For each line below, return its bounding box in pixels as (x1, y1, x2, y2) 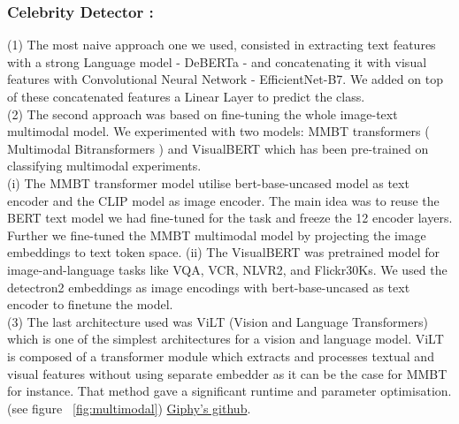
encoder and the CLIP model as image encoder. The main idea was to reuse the (7, 191, 440, 209)
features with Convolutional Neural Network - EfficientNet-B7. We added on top (7, 70, 443, 88)
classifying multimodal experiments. (7, 156, 202, 175)
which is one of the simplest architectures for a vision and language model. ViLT (7, 329, 444, 348)
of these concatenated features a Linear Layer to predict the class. (7, 87, 365, 105)
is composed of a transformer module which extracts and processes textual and (7, 346, 434, 365)
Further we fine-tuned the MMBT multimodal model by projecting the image (7, 225, 426, 244)
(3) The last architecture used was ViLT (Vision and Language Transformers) (7, 312, 428, 330)
